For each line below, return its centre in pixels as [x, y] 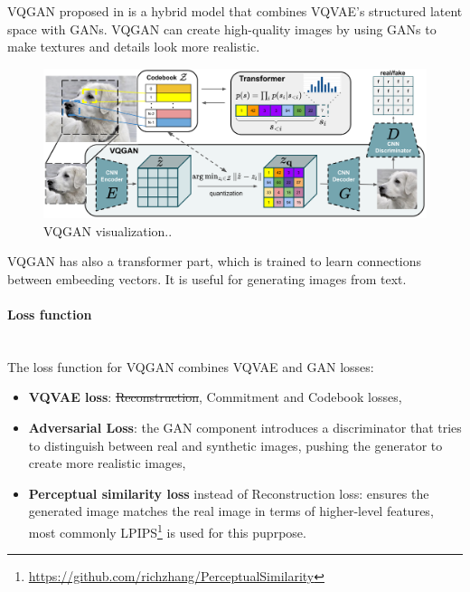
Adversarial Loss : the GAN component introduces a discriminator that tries [245, 427]
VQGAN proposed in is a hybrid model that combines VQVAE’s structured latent [235, 11]
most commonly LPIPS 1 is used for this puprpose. [167, 530]
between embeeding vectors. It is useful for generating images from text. [207, 278]
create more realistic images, [107, 463]
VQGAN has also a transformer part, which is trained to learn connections [215, 261]
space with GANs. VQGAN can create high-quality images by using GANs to [222, 29]
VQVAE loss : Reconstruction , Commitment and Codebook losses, [215, 397]
